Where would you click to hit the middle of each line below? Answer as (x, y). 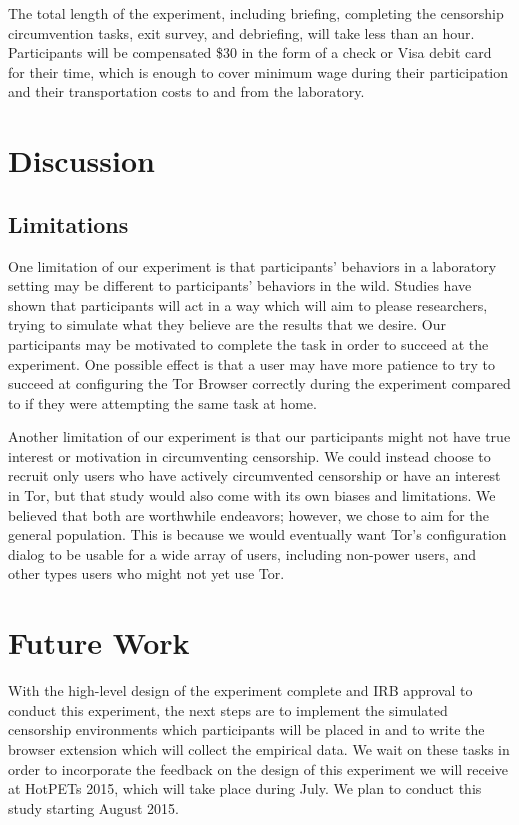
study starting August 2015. (94, 807)
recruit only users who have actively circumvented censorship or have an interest (254, 475)
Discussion (81, 160)
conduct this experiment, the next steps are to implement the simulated (228, 709)
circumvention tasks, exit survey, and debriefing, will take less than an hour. (241, 32)
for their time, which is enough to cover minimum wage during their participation (258, 71)
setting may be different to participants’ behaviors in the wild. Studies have (240, 285)
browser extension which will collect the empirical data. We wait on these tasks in (259, 748)
